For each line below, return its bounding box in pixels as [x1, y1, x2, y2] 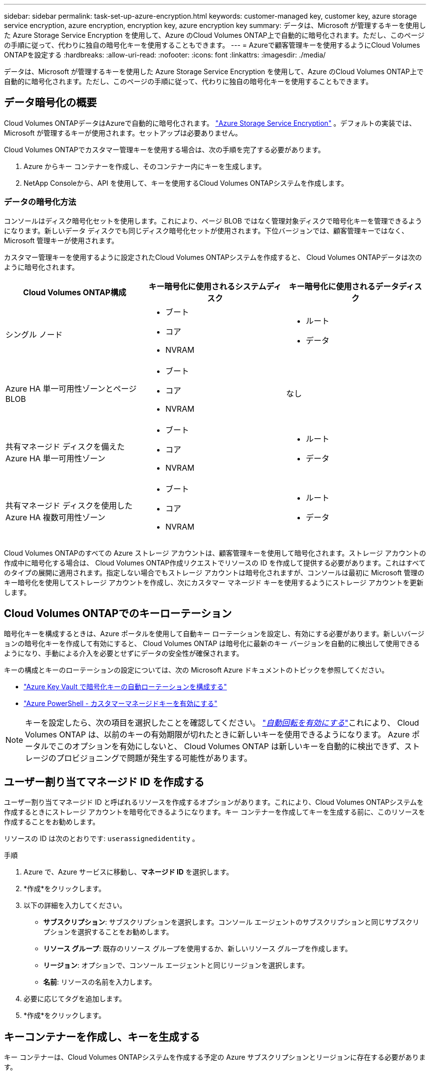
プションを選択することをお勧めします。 [43, 928, 173, 936]
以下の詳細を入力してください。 [24, 901, 127, 910]
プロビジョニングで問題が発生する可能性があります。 [56, 753, 252, 763]
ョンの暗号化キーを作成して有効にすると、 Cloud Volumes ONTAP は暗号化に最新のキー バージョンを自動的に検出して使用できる [4, 639, 420, 648]
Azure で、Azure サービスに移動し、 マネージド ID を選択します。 [24, 868, 233, 876]
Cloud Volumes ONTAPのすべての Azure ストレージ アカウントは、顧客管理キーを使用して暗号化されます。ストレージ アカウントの [4, 548, 426, 557]
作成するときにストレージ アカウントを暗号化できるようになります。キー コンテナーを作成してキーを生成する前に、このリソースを [4, 808, 426, 817]
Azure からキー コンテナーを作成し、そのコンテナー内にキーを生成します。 [24, 162, 266, 170]
